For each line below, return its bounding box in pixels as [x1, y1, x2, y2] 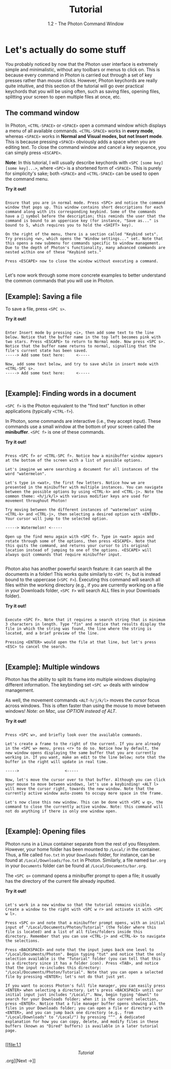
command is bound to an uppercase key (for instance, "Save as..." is [5, 218, 159, 223]
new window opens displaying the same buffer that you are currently [5, 750, 157, 755]
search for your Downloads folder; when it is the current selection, [5, 997, 159, 1002]
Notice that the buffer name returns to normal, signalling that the [5, 344, 157, 349]
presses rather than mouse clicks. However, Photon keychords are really [5, 77, 158, 83]
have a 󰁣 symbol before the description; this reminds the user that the [5, 213, 166, 219]
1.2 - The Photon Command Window [47, 21, 124, 27]
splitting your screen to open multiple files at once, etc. [5, 93, 121, 100]
